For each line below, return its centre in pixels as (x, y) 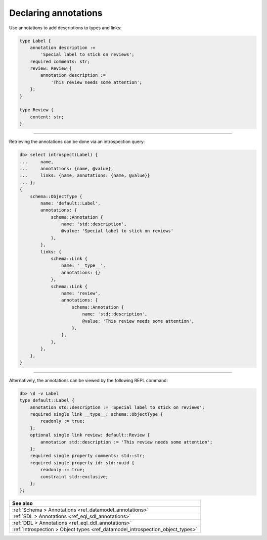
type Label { (35, 41)
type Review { (37, 110)
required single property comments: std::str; (88, 456)
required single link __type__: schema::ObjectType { (96, 414)
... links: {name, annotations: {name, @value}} (85, 175)
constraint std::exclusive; (74, 477)
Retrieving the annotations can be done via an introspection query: (77, 142)
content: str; (47, 117)
